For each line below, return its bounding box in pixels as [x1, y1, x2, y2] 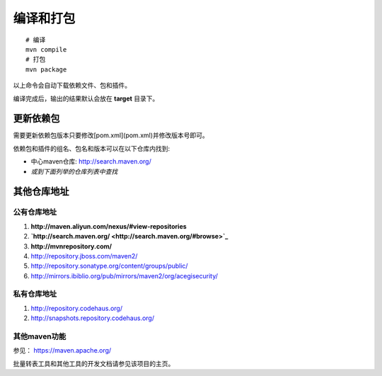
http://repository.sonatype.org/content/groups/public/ [30, 262, 188, 270]
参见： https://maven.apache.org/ [13, 346, 112, 355]
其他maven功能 [13, 331, 66, 341]
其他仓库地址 [13, 186, 69, 198]
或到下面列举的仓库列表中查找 [30, 167, 118, 176]
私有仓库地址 [13, 289, 57, 299]
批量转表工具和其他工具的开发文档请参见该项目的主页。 [13, 359, 175, 368]
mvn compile [25, 45, 67, 53]
